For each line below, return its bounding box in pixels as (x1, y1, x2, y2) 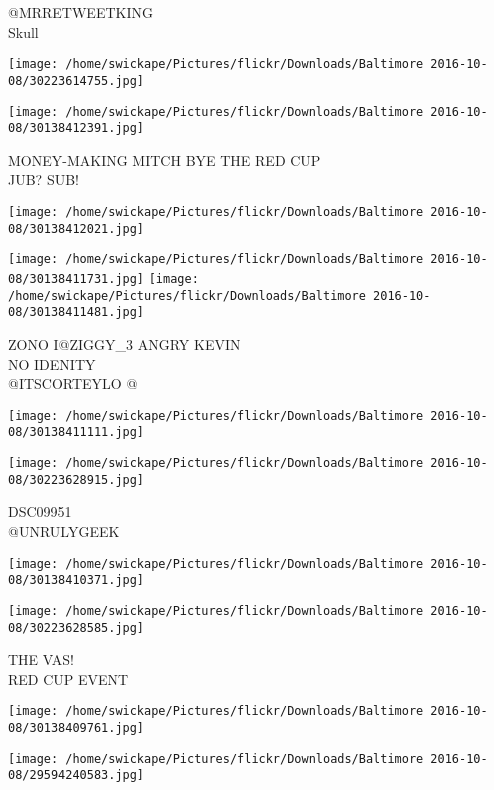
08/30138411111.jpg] (8, 425, 145, 440)
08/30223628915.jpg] (8, 472, 145, 487)
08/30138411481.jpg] (8, 305, 145, 320)
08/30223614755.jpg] (8, 73, 145, 88)
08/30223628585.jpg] (8, 620, 145, 635)
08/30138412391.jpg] (8, 121, 145, 136)
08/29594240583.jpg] (8, 768, 145, 783)
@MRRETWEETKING (8, 2, 153, 22)
